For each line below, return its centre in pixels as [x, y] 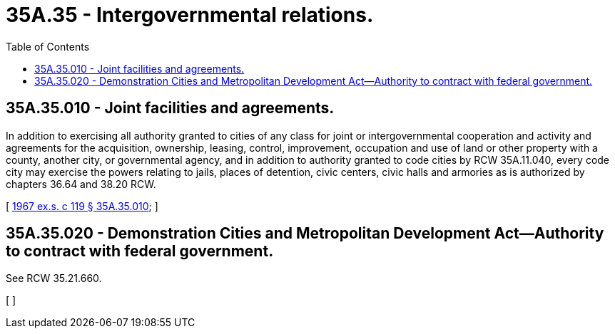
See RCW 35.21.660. [54, 278]
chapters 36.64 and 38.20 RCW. [81, 184]
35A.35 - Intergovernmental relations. [190, 15]
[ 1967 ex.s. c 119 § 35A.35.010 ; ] [82, 206]
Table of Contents [48, 46]
